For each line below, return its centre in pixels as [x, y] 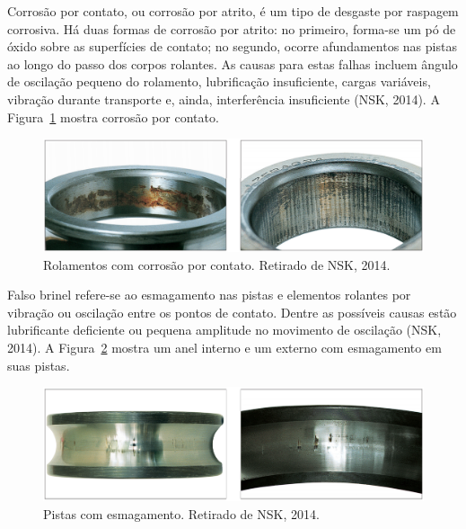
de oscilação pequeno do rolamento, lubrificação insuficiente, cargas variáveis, [219, 81]
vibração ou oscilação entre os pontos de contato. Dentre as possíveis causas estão [232, 312]
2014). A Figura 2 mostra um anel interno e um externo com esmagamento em [224, 347]
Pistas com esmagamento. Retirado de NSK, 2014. [181, 514]
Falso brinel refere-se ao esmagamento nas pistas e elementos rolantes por [209, 295]
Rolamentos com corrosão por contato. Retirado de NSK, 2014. [217, 264]
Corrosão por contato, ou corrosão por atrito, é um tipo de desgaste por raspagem [233, 11]
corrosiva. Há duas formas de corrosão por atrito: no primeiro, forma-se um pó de [232, 28]
